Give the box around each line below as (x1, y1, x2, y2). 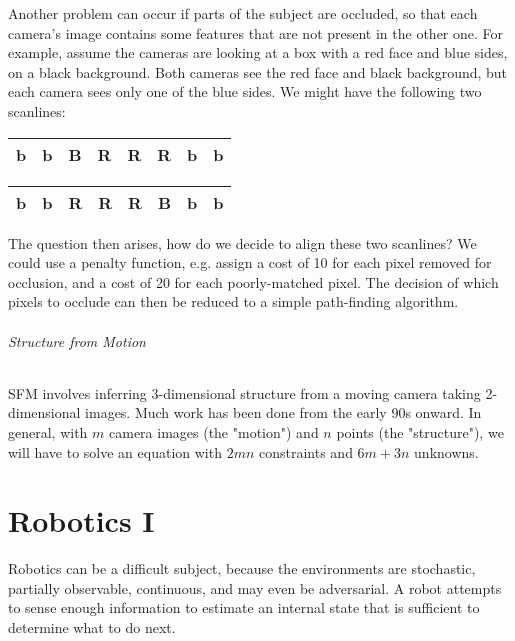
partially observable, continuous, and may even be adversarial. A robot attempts (8, 577, 502, 598)
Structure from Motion (8, 330, 146, 351)
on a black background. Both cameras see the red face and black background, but (8, 61, 508, 82)
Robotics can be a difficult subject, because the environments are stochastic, (8, 558, 476, 579)
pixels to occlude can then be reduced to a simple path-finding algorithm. (8, 291, 459, 312)
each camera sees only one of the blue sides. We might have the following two (8, 81, 482, 102)
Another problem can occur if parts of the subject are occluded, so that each (8, 3, 478, 23)
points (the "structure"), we (336, 421, 504, 442)
